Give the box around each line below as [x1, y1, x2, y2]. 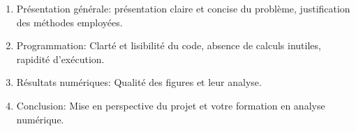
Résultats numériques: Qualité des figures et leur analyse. [16, 75, 262, 89]
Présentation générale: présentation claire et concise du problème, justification [16, 1, 350, 15]
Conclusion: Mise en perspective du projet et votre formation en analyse [16, 98, 325, 112]
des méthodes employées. [16, 15, 123, 29]
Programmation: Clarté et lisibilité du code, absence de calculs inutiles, [16, 38, 321, 53]
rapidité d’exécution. [16, 51, 105, 66]
